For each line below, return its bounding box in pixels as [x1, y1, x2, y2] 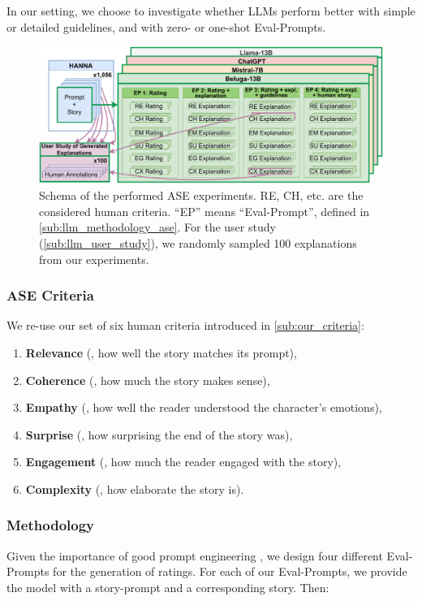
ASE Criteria [6, 285, 94, 305]
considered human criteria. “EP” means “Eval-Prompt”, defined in [39, 202, 370, 219]
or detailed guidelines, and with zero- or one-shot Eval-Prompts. [6, 18, 326, 35]
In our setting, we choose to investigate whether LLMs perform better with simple [6, 2, 416, 19]
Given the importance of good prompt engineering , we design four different [6, 547, 383, 564]
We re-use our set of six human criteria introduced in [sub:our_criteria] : [6, 317, 364, 334]
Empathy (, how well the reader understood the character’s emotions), [25, 399, 382, 416]
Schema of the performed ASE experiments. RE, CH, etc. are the [39, 187, 364, 204]
